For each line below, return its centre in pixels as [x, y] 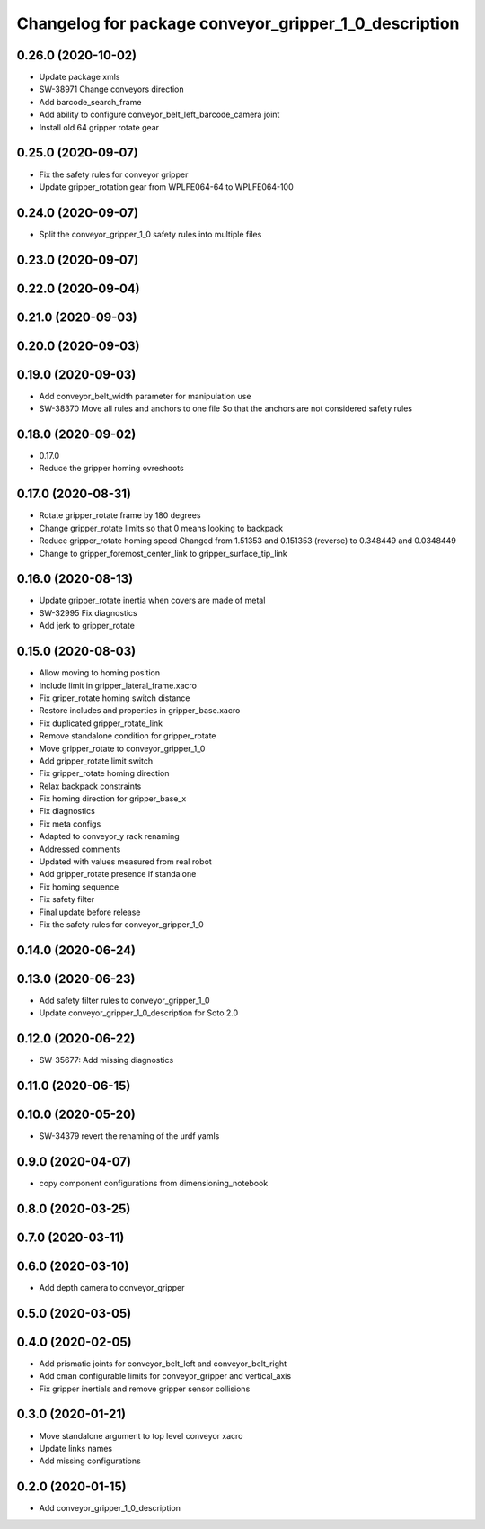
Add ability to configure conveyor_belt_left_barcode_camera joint [159, 115]
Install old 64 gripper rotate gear [99, 127]
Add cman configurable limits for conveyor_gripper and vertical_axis [165, 1376]
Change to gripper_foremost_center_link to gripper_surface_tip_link [163, 553]
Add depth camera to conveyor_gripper [112, 1287]
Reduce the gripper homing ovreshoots [111, 469]
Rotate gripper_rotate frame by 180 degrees [120, 515]
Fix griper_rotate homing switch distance [115, 698]
